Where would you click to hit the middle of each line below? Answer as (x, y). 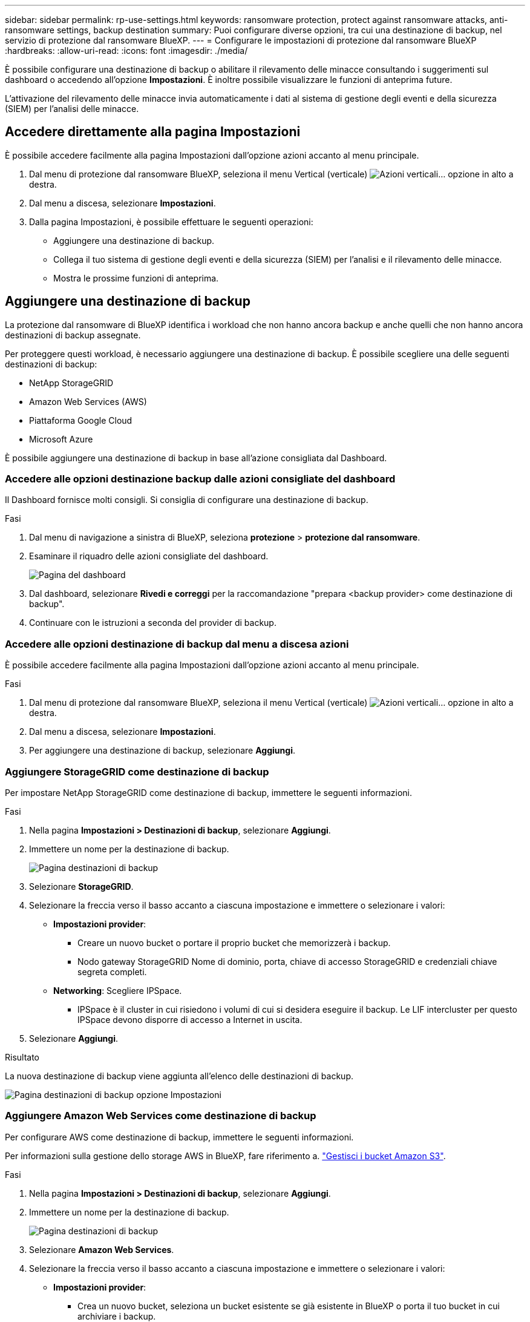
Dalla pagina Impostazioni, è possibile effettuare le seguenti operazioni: (171, 222)
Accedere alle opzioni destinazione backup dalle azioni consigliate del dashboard (200, 479)
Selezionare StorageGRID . (81, 886)
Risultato (22, 1057)
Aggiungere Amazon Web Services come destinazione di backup (161, 1116)
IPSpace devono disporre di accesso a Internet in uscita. (190, 1019)
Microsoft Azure (61, 439)
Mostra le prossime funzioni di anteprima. (136, 278)
